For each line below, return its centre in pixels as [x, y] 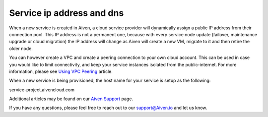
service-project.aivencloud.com [42, 90]
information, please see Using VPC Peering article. [61, 71]
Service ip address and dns [67, 13]
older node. [21, 48]
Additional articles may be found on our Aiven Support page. [71, 99]
